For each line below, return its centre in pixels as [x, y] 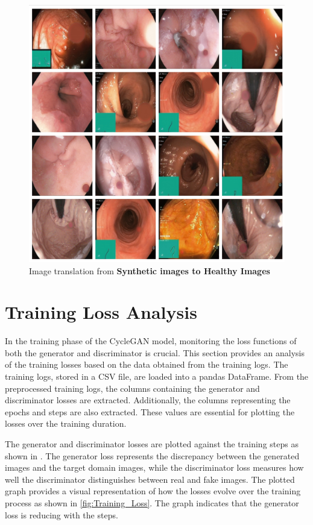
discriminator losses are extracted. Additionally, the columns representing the [148, 400]
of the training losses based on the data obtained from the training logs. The [147, 364]
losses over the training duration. [66, 423]
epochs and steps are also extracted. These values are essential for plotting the [150, 411]
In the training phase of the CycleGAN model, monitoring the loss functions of [151, 341]
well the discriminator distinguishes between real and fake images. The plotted [150, 479]
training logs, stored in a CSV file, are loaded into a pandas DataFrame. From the [157, 376]
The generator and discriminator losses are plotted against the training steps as [152, 443]
